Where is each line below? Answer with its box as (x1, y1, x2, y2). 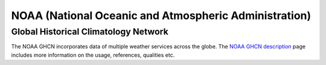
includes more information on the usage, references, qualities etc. (11, 51, 175, 58)
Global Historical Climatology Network (11, 26, 168, 37)
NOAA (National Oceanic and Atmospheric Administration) (11, 9, 312, 22)
